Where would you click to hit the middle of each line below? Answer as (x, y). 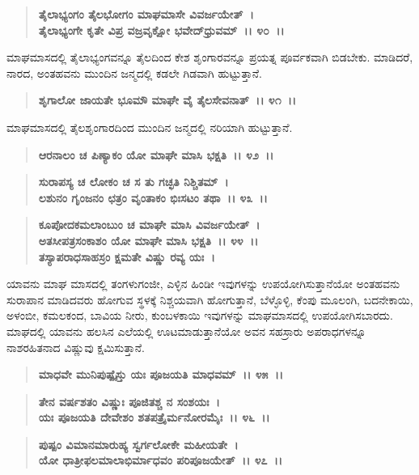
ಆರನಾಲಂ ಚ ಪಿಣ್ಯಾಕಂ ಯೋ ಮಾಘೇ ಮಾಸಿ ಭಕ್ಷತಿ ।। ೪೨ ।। (156, 154)
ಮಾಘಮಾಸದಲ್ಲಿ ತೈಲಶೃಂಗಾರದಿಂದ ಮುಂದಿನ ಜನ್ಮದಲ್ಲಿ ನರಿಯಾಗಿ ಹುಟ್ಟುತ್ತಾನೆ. (150, 127)
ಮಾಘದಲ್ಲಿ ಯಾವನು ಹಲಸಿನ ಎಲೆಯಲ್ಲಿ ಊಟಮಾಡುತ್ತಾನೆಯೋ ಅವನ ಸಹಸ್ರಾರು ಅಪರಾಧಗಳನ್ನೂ (186, 331)
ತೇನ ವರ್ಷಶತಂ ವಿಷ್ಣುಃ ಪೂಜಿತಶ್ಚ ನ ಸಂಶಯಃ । (129, 401)
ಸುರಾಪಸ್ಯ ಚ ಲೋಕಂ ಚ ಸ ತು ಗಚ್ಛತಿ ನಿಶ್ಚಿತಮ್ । (133, 182)
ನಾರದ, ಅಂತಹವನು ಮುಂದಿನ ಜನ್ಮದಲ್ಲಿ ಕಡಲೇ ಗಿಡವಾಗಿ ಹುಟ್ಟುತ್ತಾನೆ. (134, 72)
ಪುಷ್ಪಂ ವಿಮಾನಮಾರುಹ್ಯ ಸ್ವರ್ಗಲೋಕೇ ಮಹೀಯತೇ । (138, 444)
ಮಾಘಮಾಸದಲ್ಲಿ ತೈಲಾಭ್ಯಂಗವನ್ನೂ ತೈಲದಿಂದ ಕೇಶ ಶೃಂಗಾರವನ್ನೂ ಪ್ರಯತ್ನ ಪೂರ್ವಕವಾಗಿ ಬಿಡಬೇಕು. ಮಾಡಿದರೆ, (210, 57)
